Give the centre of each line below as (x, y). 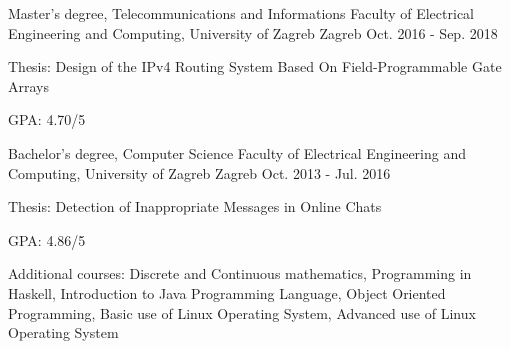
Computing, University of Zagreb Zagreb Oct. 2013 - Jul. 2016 (199, 172)
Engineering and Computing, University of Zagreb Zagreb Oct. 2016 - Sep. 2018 (253, 32)
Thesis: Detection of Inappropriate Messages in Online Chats (195, 206)
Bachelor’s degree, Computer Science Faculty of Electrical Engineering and (237, 152)
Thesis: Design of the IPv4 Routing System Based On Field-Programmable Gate (255, 66)
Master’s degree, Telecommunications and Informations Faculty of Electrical (241, 13)
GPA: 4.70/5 (47, 119)
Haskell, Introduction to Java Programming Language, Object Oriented (227, 292)
